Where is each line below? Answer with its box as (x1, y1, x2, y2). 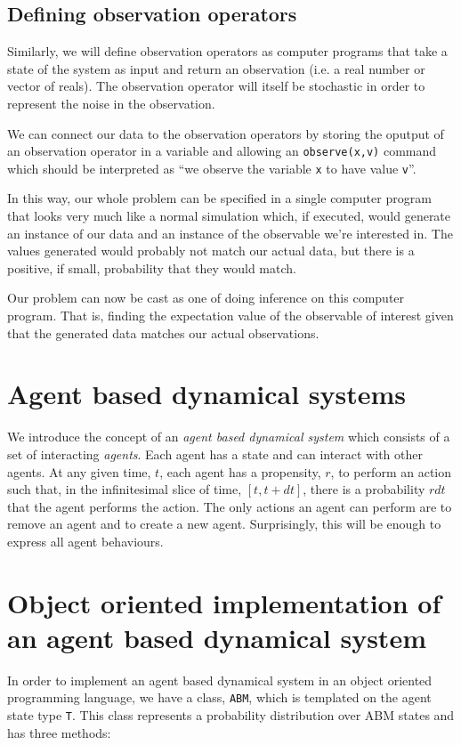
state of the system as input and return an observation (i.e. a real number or (7, 59, 425, 77)
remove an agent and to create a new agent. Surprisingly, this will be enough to (7, 514, 441, 533)
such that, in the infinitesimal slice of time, (7, 480, 242, 498)
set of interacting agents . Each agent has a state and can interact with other (7, 444, 423, 463)
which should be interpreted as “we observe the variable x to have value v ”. (7, 158, 417, 177)
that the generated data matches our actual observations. (7, 323, 319, 342)
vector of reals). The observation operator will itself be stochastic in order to (7, 77, 425, 95)
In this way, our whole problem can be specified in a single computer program (7, 189, 432, 207)
